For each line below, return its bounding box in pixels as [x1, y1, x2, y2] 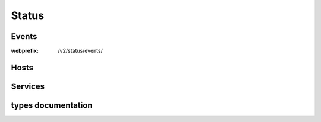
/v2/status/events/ [58, 47, 103, 54]
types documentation [11, 100, 93, 110]
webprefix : [11, 47, 39, 54]
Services [11, 81, 45, 91]
